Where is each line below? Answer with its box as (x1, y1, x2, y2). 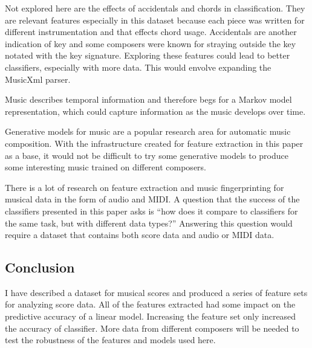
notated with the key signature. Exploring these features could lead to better (5, 49, 290, 62)
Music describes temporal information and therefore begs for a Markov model (5, 93, 292, 106)
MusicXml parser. (5, 72, 71, 85)
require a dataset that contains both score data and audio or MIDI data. (5, 228, 275, 241)
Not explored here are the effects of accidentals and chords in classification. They (5, 2, 305, 14)
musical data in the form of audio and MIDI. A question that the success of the (5, 193, 300, 205)
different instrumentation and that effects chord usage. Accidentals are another (5, 25, 297, 38)
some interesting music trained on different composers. (5, 161, 207, 173)
